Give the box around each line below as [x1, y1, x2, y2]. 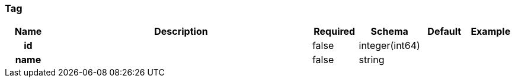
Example [471, 25, 511, 38]
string [359, 54, 385, 66]
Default [427, 25, 462, 38]
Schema [370, 25, 408, 38]
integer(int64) [359, 40, 420, 52]
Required [314, 25, 356, 38]
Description [154, 25, 208, 38]
